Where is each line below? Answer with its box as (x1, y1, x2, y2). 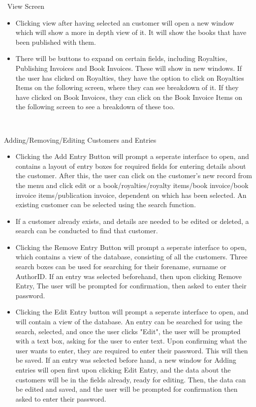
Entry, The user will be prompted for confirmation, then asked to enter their (15, 281, 247, 291)
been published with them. (15, 36, 96, 47)
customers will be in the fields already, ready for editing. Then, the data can (15, 374, 246, 384)
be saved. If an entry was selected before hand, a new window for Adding (15, 355, 236, 365)
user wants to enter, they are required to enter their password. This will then (15, 345, 248, 355)
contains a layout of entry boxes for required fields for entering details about (15, 160, 246, 171)
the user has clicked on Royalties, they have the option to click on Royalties (15, 72, 244, 83)
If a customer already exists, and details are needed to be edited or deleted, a (15, 216, 249, 226)
